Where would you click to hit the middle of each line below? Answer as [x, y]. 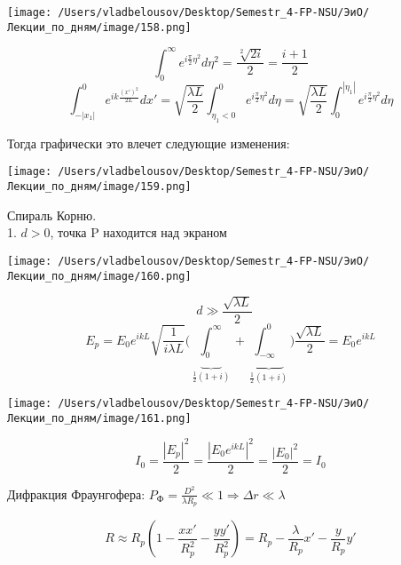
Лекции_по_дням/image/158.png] [99, 27]
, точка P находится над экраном [138, 232]
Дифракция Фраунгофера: [76, 493]
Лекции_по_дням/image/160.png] [99, 276]
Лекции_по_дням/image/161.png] [99, 418]
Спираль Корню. [52, 215]
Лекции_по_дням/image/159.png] [99, 187]
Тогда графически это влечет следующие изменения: [149, 143]
